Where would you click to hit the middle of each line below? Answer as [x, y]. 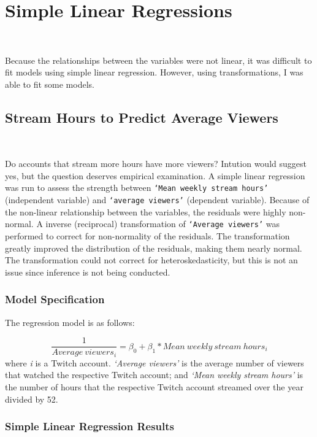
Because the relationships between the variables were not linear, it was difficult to [158, 60]
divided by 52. [32, 399]
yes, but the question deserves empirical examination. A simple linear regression [155, 175]
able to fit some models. [50, 84]
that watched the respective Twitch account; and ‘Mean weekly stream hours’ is [154, 375]
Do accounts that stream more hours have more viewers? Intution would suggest [156, 164]
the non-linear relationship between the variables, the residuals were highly [146, 211]
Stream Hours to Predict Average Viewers [142, 117]
